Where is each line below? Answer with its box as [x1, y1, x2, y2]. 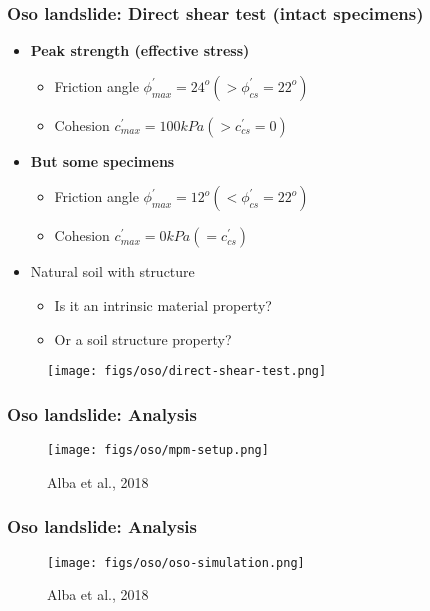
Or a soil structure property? [54, 328, 232, 349]
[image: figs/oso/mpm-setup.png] [47, 443, 269, 458]
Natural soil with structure [30, 261, 195, 282]
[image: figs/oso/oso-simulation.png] [47, 555, 305, 570]
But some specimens [30, 150, 175, 171]
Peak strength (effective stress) [30, 40, 250, 61]
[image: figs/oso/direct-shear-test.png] [47, 364, 327, 379]
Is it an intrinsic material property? [54, 295, 272, 315]
